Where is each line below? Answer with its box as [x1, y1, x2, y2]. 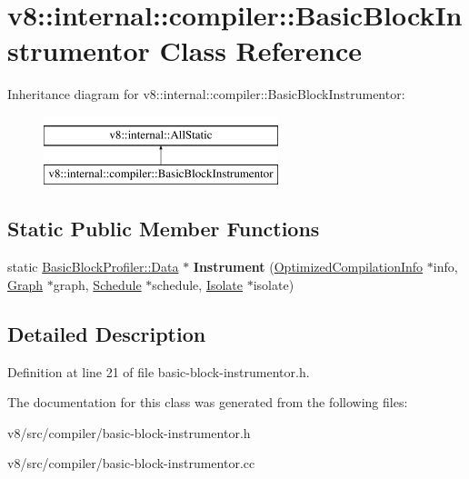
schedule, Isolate [152, 274, 244, 294]
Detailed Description [7, 319, 206, 347]
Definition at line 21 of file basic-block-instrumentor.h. [7, 362, 310, 381]
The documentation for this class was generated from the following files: [7, 393, 408, 412]
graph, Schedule [53, 274, 142, 294]
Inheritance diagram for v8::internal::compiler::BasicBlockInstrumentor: [7, 85, 405, 104]
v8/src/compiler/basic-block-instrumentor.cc [7, 454, 255, 473]
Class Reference [159, 32, 363, 69]
